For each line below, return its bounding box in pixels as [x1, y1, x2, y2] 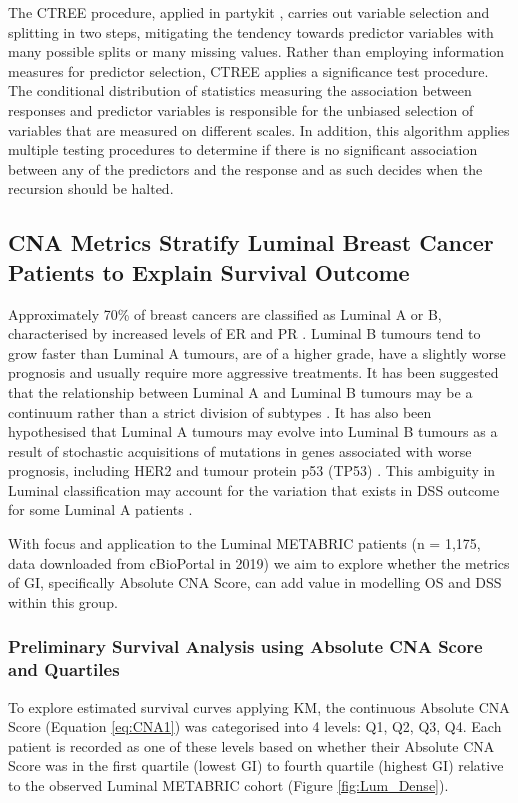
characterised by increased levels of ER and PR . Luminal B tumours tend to [8, 323, 481, 344]
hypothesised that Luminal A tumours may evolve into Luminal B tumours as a [8, 421, 498, 442]
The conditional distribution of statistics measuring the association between [8, 80, 472, 101]
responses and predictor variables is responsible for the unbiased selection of [8, 99, 474, 120]
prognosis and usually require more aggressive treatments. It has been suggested [8, 362, 499, 383]
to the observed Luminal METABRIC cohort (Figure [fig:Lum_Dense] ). [8, 774, 449, 795]
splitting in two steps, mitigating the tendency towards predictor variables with [8, 21, 494, 42]
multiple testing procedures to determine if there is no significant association [8, 139, 478, 160]
